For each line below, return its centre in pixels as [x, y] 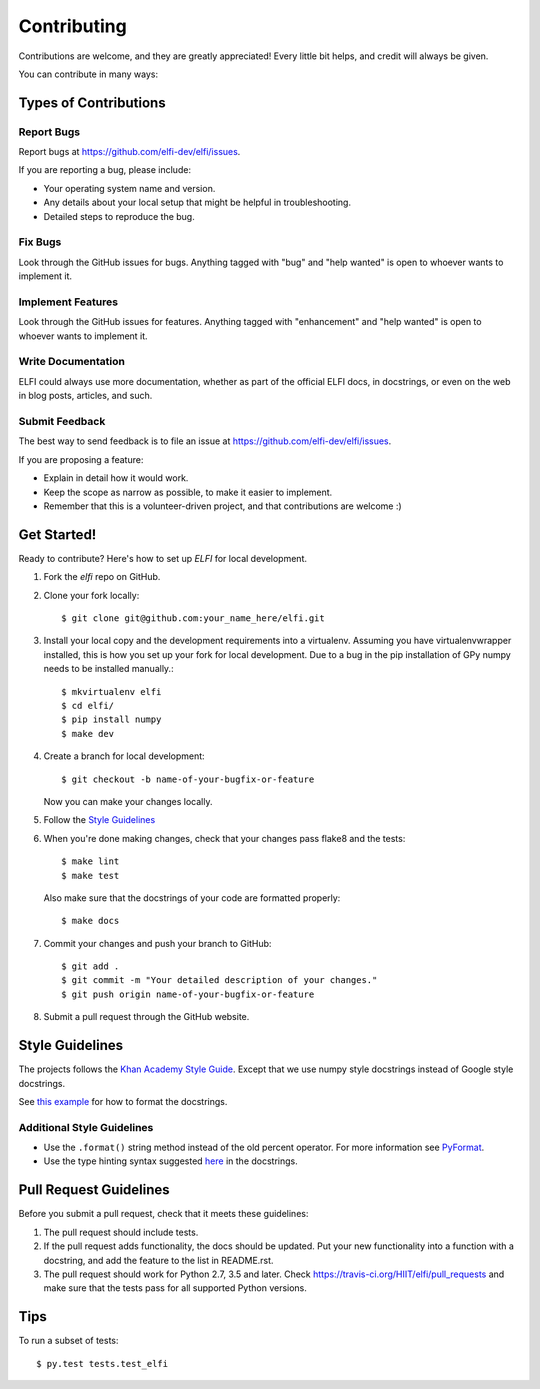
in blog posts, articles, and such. [85, 396]
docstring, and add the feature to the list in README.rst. [158, 1260]
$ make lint [90, 861]
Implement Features [68, 302]
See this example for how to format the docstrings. [123, 1101]
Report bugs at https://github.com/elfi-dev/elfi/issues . [129, 152]
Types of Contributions [92, 102]
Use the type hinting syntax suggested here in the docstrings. [171, 1161]
